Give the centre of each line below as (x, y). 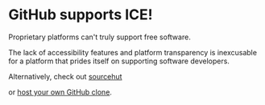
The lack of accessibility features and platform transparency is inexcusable (133, 52)
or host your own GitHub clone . (60, 92)
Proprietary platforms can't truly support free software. (99, 37)
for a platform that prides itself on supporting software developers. (119, 61)
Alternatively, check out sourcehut (65, 76)
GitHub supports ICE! (81, 15)
